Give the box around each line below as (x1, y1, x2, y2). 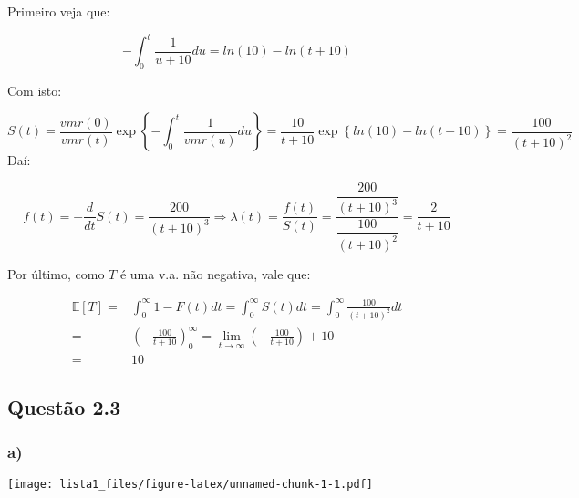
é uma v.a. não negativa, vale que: (119, 264, 311, 283)
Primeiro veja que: (7, 2, 110, 20)
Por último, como (7, 264, 105, 283)
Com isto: (7, 80, 62, 99)
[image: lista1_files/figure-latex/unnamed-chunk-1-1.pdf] (7, 478, 373, 492)
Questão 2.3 (7, 392, 121, 420)
